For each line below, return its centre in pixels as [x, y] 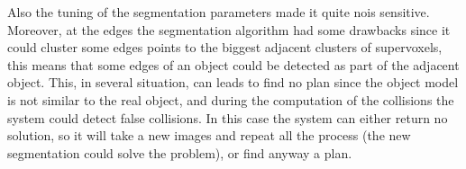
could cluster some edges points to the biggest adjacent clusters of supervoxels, [225, 47]
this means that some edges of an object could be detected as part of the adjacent [233, 64]
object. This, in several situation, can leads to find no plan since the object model [233, 82]
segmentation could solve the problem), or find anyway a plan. [180, 152]
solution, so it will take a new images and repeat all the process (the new [209, 135]
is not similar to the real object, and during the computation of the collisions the [231, 99]
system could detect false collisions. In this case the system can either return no [228, 117]
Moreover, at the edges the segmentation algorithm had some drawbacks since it [229, 29]
